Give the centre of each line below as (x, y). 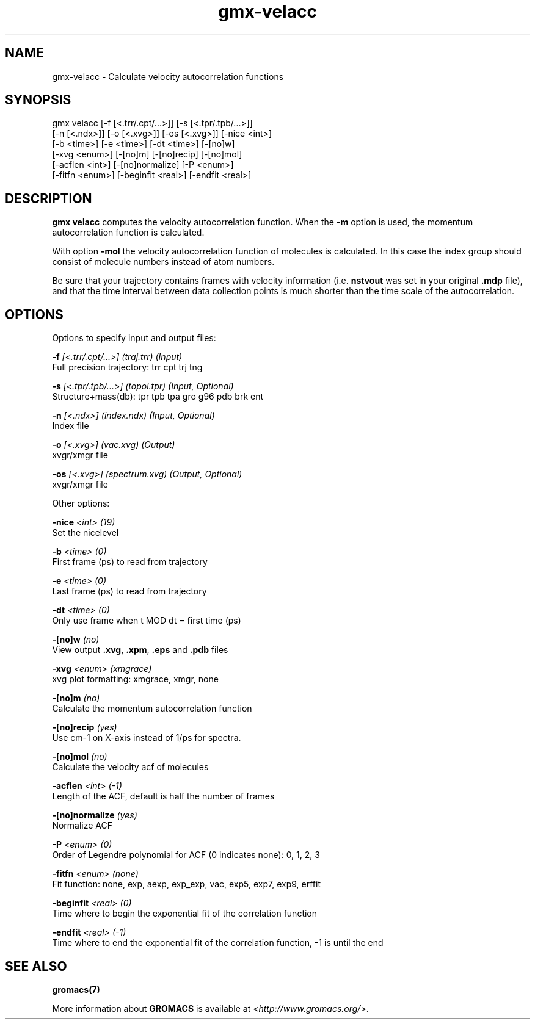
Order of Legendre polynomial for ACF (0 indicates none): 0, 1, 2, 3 (186, 855)
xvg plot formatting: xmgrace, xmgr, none (135, 679)
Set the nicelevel (86, 533)
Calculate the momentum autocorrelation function (152, 709)
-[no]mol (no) (80, 757)
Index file (71, 426)
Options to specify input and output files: (134, 338)
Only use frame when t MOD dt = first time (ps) (147, 621)
